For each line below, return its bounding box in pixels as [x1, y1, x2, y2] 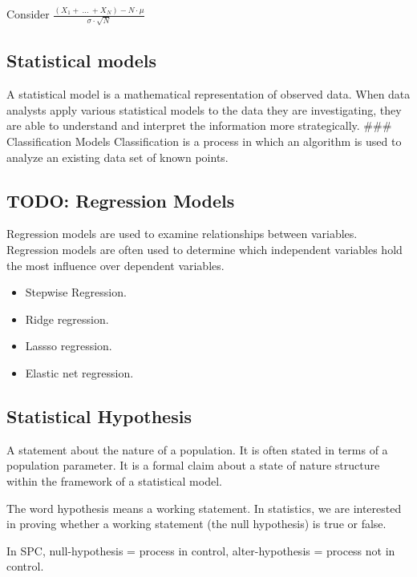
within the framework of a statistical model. [6, 472, 222, 489]
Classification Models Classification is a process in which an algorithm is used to [6, 133, 402, 149]
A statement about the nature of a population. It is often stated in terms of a [6, 441, 388, 458]
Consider [6, 6, 50, 22]
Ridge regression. [25, 310, 109, 327]
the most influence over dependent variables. [6, 256, 225, 273]
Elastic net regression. [25, 364, 134, 381]
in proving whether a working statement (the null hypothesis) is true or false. [6, 515, 387, 532]
